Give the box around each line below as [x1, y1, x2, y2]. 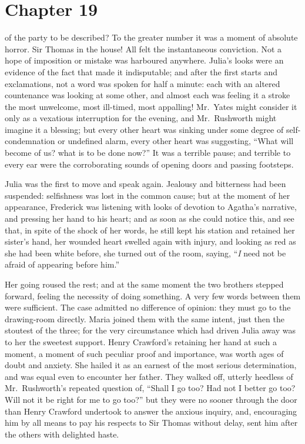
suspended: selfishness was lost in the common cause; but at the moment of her [5, 189, 290, 201]
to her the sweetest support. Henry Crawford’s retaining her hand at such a [5, 335, 277, 348]
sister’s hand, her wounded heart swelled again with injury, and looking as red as [5, 235, 296, 248]
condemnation [5, 135, 55, 147]
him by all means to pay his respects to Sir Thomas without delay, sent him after [5, 416, 298, 429]
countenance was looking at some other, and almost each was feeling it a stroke [5, 89, 290, 101]
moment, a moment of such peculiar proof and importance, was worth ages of [5, 347, 284, 359]
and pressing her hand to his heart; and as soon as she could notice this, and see [5, 212, 294, 225]
